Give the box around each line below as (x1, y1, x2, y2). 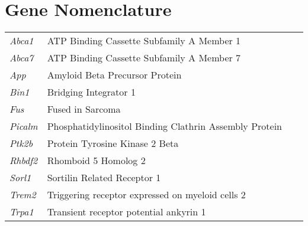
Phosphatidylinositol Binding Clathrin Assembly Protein (47, 119, 282, 133)
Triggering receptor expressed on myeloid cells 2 (47, 188, 246, 202)
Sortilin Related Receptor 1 (47, 171, 161, 185)
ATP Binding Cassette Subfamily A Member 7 (47, 51, 241, 65)
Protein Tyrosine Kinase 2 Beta (47, 136, 179, 150)
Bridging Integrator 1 (47, 85, 136, 99)
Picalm (9, 119, 38, 133)
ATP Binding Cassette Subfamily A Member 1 (47, 34, 241, 48)
